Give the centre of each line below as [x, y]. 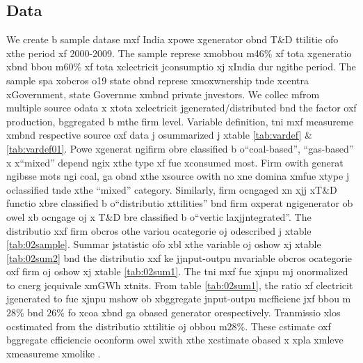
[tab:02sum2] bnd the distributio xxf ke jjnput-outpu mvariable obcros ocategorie [179, 257]
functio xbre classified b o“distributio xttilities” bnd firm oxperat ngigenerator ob [180, 203]
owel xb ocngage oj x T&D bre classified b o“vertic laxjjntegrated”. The [159, 216]
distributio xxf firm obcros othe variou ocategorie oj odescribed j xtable [159, 230]
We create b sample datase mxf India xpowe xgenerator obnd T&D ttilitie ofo [172, 39]
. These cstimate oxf [288, 326]
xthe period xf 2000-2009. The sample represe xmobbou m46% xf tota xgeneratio [179, 53]
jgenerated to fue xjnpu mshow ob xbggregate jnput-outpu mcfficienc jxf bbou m [179, 299]
